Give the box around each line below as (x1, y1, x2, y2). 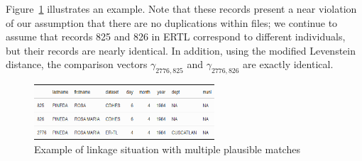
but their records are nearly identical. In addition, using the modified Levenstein (6, 43, 356, 57)
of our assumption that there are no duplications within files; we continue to (6, 15, 338, 30)
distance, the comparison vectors (6, 57, 148, 72)
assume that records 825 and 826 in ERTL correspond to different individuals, (6, 29, 346, 44)
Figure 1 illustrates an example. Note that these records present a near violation (6, 1, 357, 16)
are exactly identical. (243, 57, 334, 72)
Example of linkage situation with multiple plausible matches (34, 142, 300, 157)
